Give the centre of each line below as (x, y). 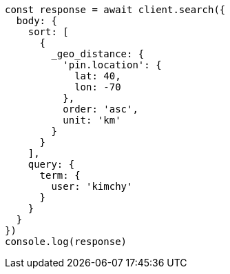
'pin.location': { (112, 65)
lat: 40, (98, 76)
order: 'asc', (101, 109)
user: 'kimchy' (92, 186)
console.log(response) (66, 242)
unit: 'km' (92, 120)
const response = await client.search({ (115, 10)
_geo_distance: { (98, 54)
